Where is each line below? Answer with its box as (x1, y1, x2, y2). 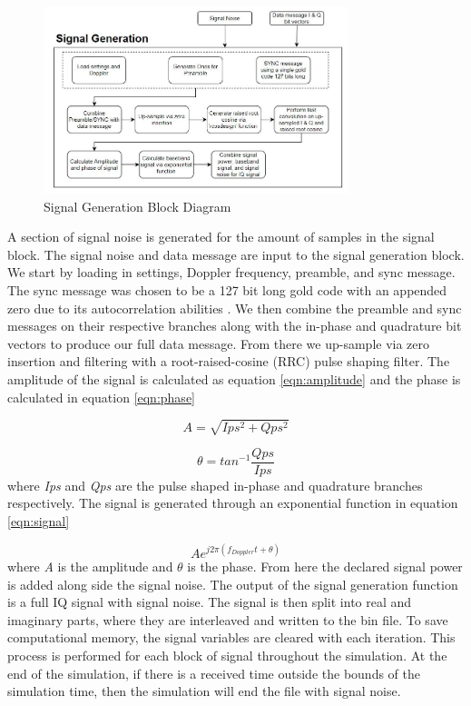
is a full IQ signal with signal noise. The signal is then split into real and (7, 592, 412, 612)
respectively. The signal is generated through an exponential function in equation (7, 493, 458, 512)
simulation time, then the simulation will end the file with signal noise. (7, 681, 401, 701)
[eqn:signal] (7, 512, 70, 530)
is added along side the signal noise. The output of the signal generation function (7, 574, 458, 593)
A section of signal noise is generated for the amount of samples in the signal (7, 227, 435, 246)
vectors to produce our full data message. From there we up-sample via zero (7, 333, 430, 353)
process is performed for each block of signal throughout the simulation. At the (7, 646, 447, 665)
